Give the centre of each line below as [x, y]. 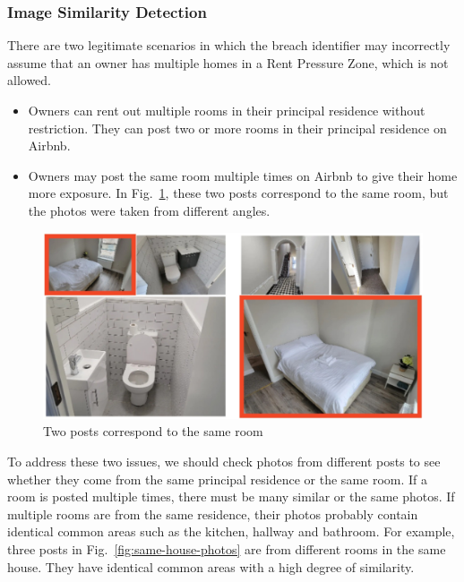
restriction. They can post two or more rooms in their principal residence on [237, 128]
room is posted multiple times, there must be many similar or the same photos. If [231, 496]
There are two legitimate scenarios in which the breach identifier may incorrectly [229, 45]
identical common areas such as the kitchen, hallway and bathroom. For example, [231, 531]
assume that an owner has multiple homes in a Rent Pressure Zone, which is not [228, 62]
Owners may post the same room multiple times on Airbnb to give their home [243, 175]
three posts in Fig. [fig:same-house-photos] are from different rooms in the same [227, 548]
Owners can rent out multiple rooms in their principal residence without [227, 110]
